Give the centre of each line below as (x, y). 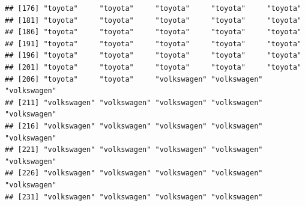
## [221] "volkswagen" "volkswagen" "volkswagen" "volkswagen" (134, 150)
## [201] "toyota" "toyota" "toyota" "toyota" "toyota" (153, 67)
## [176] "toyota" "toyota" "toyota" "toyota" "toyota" (153, 8)
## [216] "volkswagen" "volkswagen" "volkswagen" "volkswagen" (134, 126)
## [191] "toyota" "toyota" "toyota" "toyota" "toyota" (153, 44)
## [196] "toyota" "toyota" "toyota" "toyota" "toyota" (153, 56)
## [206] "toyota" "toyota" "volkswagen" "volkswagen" (134, 79)
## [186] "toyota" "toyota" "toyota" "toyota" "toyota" (153, 32)
